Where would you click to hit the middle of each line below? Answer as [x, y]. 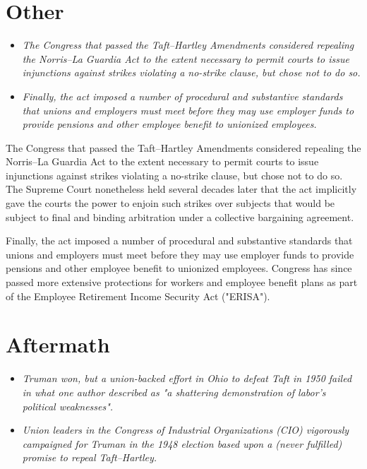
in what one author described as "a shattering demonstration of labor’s [174, 392]
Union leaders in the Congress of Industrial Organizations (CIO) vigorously [186, 430]
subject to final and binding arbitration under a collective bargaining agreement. [180, 216]
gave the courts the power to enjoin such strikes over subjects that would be [170, 203]
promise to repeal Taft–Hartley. [90, 457]
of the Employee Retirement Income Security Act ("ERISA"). [138, 296]
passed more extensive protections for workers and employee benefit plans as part [182, 282]
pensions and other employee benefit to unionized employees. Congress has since [179, 268]
